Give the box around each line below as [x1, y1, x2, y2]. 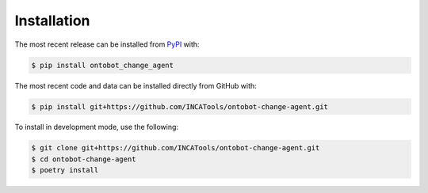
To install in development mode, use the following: [14, 123, 178, 132]
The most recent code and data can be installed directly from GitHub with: [14, 81, 257, 90]
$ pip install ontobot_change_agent [31, 60, 174, 70]
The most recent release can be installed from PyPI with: [14, 40, 200, 49]
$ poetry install [31, 166, 99, 175]
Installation [14, 12, 90, 29]
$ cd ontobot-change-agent [31, 154, 136, 164]
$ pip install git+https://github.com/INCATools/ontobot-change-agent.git [31, 102, 329, 111]
